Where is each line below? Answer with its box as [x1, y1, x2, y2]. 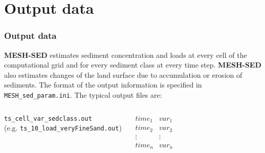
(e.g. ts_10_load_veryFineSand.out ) [4, 122, 122, 133]
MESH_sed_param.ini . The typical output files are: [4, 89, 162, 100]
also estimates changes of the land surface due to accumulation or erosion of [4, 69, 242, 80]
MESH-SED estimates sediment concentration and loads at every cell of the [4, 49, 247, 60]
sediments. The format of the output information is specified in [4, 79, 202, 90]
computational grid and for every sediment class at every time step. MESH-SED [4, 59, 261, 70]
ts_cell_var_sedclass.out [4, 115, 92, 122]
